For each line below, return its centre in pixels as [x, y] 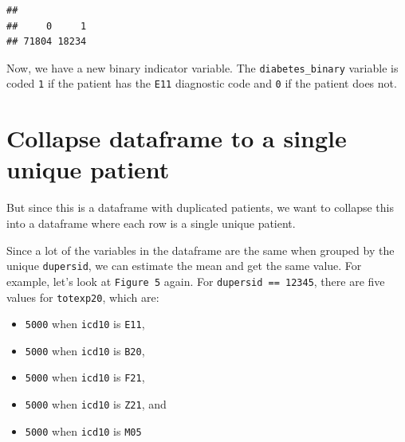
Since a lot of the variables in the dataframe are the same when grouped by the [201, 250]
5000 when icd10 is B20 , [85, 350]
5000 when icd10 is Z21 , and [96, 404]
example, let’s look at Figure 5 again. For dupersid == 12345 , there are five [196, 281]
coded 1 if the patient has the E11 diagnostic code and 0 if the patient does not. [202, 83]
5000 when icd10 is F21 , [85, 377]
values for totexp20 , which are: [83, 297]
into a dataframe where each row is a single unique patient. [151, 223]
